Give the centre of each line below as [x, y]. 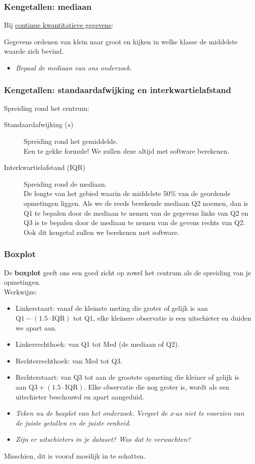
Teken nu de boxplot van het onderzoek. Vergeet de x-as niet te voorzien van [130, 413]
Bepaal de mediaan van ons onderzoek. [74, 67]
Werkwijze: [20, 291]
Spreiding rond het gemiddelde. [71, 141]
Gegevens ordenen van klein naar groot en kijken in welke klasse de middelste [121, 41]
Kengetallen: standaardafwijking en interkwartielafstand [118, 89]
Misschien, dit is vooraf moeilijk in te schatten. [75, 455]
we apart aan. [36, 327]
